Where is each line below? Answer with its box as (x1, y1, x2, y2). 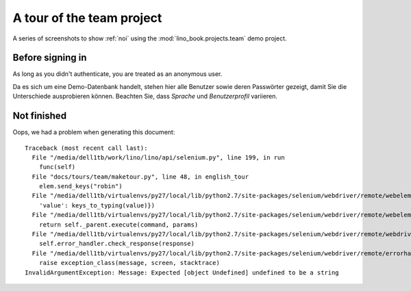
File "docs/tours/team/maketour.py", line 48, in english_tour (32, 173, 249, 181)
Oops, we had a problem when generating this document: (12, 128, 175, 136)
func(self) (38, 163, 76, 171)
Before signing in (12, 52, 87, 64)
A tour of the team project (12, 10, 162, 25)
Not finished (12, 110, 67, 122)
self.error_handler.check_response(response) (38, 240, 195, 248)
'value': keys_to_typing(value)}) (38, 201, 155, 209)
